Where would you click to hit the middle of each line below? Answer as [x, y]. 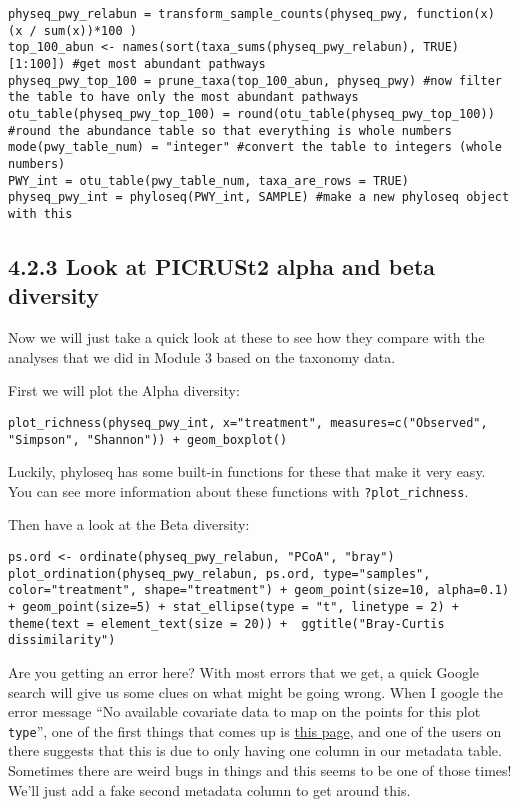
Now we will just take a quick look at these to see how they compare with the [246, 337]
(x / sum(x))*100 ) [72, 30]
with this [40, 213]
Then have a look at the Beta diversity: [129, 524]
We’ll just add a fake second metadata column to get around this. [209, 789]
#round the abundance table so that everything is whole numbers [230, 130]
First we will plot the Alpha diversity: [124, 390]
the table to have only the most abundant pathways [183, 97]
